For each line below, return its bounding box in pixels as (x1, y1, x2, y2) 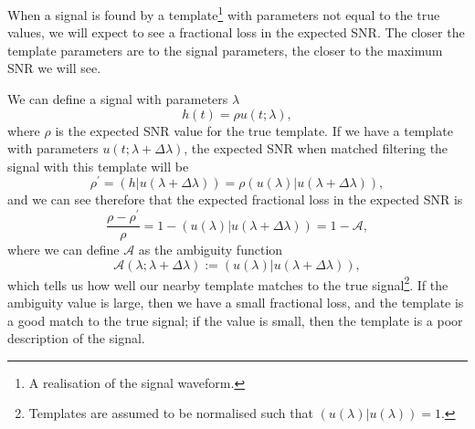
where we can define (7, 240, 120, 259)
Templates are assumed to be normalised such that (28, 403, 313, 423)
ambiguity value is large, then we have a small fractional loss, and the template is (7, 293, 464, 312)
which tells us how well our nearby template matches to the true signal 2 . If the (7, 272, 449, 294)
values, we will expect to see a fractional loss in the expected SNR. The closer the (7, 23, 465, 42)
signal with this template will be (7, 156, 189, 175)
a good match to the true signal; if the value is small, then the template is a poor (7, 310, 463, 330)
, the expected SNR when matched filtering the (184, 139, 449, 158)
